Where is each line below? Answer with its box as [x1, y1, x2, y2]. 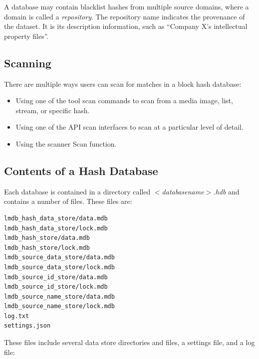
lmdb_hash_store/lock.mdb [4, 244, 90, 251]
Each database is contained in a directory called [4, 186, 151, 196]
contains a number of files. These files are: [4, 196, 132, 206]
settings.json [4, 322, 51, 330]
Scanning [4, 55, 51, 70]
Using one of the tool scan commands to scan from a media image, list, [15, 95, 233, 106]
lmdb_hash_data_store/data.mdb [4, 214, 108, 222]
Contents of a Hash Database [4, 163, 158, 178]
